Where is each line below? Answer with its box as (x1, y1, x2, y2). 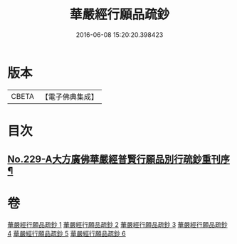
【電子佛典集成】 (41, 92, 98, 102)
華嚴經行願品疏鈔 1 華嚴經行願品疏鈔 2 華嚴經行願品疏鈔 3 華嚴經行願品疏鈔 (7, 221, 228, 229)
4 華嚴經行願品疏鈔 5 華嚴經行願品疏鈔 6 (7, 229, 126, 238)
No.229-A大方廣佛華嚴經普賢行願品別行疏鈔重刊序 (7, 154, 230, 166)
